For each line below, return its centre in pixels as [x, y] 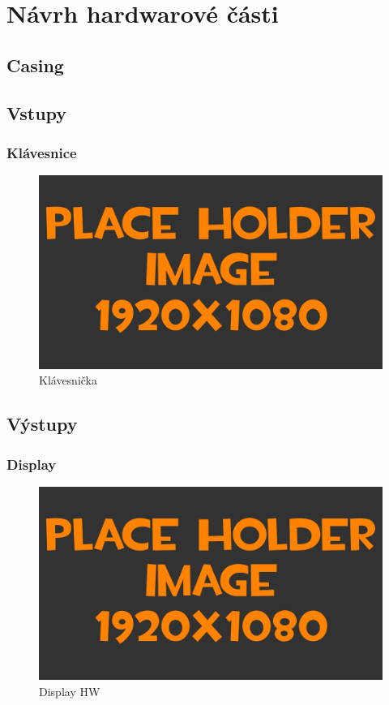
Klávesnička [68, 380]
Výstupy [42, 424]
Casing [35, 64]
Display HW [70, 691]
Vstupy [37, 112]
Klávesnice [42, 152]
